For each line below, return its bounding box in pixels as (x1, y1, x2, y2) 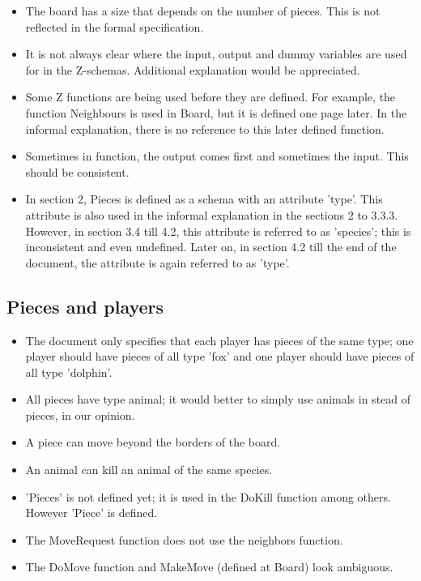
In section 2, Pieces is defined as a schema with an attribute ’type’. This (25, 190, 383, 207)
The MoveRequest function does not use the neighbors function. (25, 531, 343, 548)
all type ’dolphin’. (25, 363, 113, 380)
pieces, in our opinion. (25, 406, 135, 423)
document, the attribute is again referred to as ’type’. (25, 254, 290, 271)
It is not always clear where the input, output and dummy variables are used (25, 45, 407, 62)
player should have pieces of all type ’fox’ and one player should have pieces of (25, 348, 415, 365)
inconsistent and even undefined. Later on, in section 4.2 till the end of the (25, 238, 397, 255)
